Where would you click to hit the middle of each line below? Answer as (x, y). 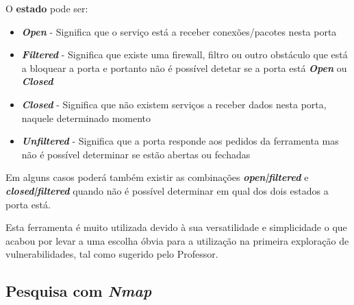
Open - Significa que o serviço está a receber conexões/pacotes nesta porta (179, 31)
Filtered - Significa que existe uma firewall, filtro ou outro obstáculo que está (185, 54)
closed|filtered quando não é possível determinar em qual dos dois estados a (167, 190)
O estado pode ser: (47, 8)
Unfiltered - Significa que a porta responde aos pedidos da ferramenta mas (180, 141)
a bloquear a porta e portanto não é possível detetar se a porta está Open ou (184, 68)
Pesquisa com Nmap (79, 291)
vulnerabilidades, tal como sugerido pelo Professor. (112, 254)
